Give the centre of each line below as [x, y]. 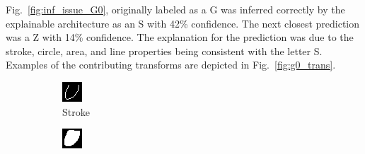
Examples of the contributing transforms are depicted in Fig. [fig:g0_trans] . [171, 65]
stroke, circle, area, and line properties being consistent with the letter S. [164, 51]
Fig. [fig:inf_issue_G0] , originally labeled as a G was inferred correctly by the [175, 9]
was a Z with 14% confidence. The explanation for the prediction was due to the [180, 37]
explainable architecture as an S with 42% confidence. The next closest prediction [183, 23]
